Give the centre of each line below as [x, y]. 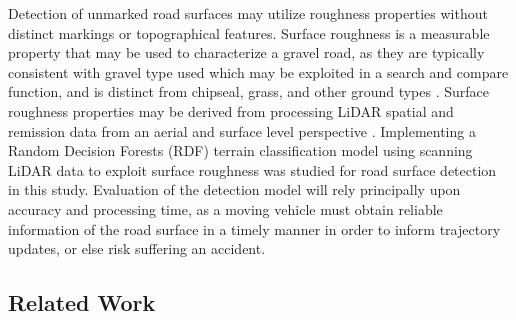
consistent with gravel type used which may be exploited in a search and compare [258, 71]
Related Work [82, 302]
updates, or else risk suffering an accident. [137, 248]
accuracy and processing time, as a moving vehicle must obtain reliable [225, 208]
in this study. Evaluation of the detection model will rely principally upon [234, 189]
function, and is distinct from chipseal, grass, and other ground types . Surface [248, 91]
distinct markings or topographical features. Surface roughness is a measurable [249, 32]
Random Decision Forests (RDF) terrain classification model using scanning [240, 150]
